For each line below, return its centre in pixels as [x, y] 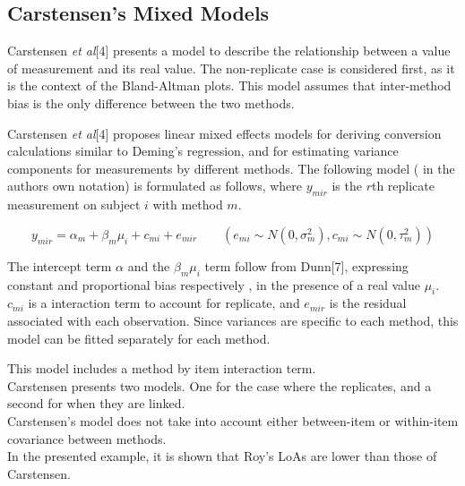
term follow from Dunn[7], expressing [306, 265]
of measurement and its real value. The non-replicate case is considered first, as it [231, 68]
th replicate [403, 186]
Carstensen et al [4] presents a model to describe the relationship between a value [229, 51]
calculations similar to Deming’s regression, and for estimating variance [203, 151]
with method [188, 205]
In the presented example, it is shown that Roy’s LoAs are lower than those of [222, 456]
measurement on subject [74, 205]
